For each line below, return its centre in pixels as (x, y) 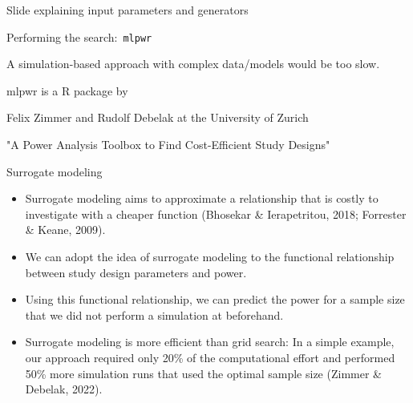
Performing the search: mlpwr (79, 36)
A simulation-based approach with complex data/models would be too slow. (193, 64)
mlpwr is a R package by (67, 90)
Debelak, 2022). (64, 389)
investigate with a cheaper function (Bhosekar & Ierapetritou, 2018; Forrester (216, 214)
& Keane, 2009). (65, 230)
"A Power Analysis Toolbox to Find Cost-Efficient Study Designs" (168, 145)
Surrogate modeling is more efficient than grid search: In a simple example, (210, 342)
